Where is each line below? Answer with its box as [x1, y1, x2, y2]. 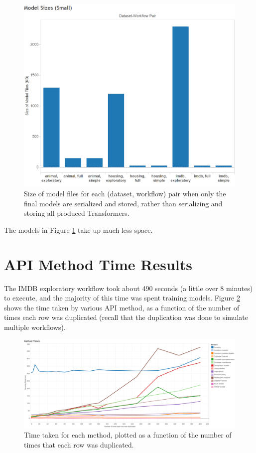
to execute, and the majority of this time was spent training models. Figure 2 [4, 293, 240, 303]
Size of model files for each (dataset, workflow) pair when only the [24, 188, 226, 199]
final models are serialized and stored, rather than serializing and [24, 198, 223, 208]
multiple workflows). [4, 321, 66, 332]
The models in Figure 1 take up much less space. [4, 224, 153, 235]
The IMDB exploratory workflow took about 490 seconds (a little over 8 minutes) [4, 283, 253, 293]
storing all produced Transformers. [24, 208, 129, 218]
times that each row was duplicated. [24, 439, 134, 450]
